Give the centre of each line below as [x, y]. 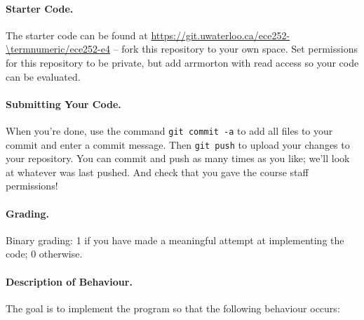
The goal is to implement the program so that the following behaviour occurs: [173, 308]
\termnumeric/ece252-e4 [58, 49]
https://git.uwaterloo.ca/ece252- [221, 35]
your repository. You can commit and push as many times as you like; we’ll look [178, 158]
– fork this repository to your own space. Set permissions [235, 49]
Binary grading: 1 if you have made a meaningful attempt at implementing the [175, 240]
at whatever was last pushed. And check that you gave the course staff [157, 172]
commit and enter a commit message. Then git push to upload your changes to [178, 144]
